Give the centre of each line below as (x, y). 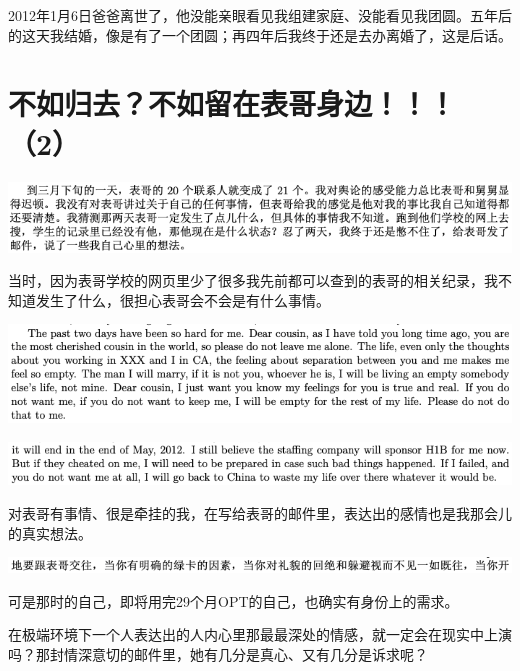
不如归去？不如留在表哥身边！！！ (232, 103)
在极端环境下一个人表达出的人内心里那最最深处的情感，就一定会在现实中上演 (260, 634)
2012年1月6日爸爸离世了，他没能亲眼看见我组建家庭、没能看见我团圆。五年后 (260, 15)
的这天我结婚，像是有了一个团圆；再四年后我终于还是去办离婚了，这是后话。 (260, 34)
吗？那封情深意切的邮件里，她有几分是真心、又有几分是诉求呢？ (218, 653)
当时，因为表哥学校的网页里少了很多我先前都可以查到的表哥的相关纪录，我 (253, 280)
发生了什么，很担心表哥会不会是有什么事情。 (182, 299)
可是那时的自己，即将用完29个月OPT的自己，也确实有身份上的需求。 (233, 600)
